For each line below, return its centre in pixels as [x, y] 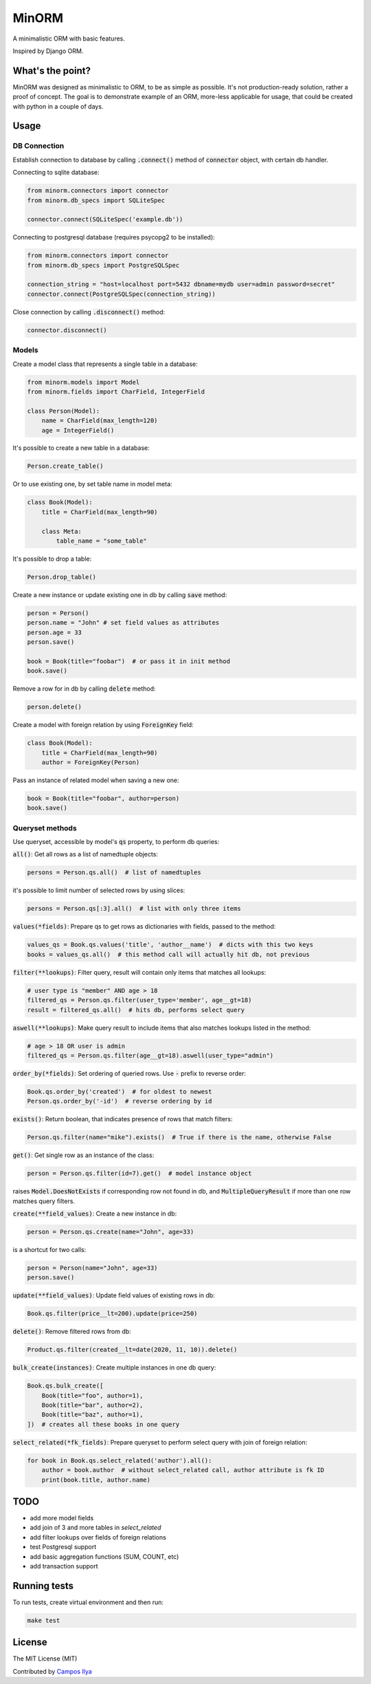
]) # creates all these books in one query [103, 1424]
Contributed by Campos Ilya [52, 1671]
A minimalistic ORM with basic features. [69, 39]
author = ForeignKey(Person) [91, 763]
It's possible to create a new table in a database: [81, 448]
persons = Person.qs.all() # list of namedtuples [114, 873]
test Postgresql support [63, 1547]
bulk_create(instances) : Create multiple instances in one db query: [114, 1368]
